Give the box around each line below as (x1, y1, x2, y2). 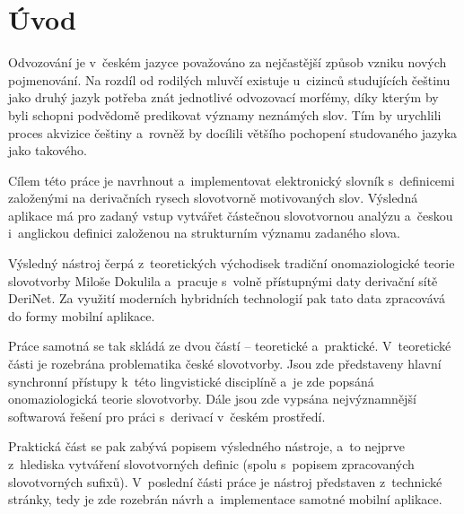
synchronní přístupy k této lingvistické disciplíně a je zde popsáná (8, 371, 374, 390)
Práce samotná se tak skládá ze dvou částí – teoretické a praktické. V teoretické (8, 336, 451, 355)
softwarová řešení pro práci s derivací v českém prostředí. (8, 406, 326, 425)
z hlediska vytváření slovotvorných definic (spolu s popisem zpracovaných (8, 455, 415, 473)
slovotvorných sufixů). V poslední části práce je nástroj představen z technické (8, 472, 442, 491)
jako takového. (8, 141, 87, 160)
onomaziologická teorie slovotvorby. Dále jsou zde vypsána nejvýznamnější (8, 389, 416, 408)
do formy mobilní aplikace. (8, 306, 155, 325)
